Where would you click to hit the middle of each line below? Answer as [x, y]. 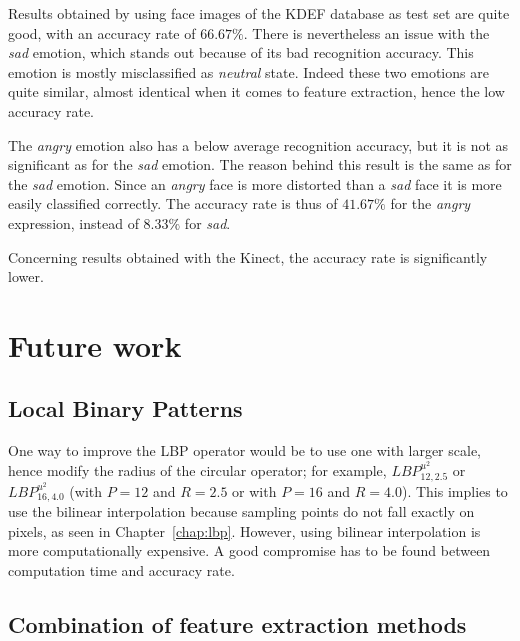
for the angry [430, 203]
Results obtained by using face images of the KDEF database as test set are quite [259, 13]
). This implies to [454, 490]
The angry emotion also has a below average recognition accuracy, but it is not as [258, 144]
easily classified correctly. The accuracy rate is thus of [173, 203]
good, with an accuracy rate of [102, 32]
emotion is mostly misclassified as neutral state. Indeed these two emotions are [248, 71]
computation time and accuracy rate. [121, 569]
